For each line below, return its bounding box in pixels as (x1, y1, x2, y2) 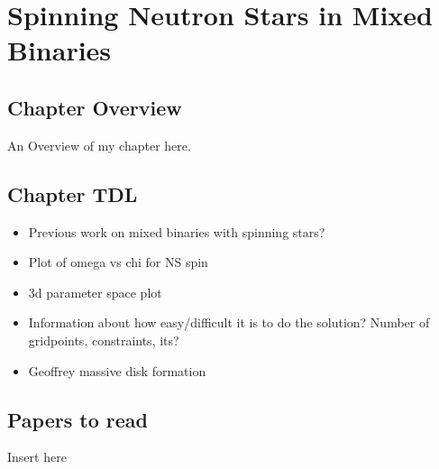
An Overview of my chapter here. (7, 135, 191, 154)
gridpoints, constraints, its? (28, 330, 179, 349)
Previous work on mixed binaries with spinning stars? (28, 222, 325, 241)
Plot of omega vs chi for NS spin (28, 253, 208, 271)
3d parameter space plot (28, 282, 162, 301)
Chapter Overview (7, 93, 182, 121)
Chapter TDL (7, 179, 138, 207)
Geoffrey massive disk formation (28, 361, 206, 380)
